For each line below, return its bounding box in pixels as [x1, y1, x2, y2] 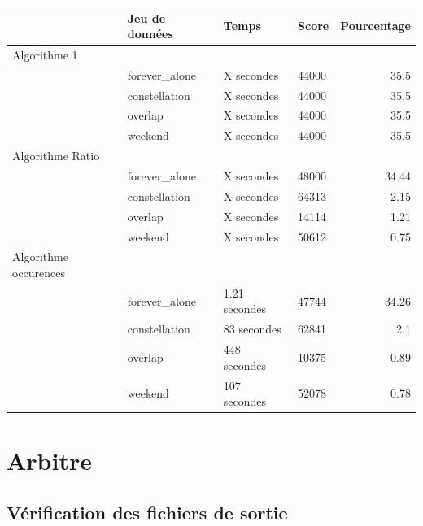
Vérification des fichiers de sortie [7, 499, 288, 524]
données [127, 25, 173, 42]
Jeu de [127, 9, 166, 26]
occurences [12, 263, 66, 280]
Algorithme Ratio [12, 147, 100, 164]
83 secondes [223, 320, 281, 337]
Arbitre [7, 444, 92, 477]
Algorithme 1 [12, 46, 78, 63]
